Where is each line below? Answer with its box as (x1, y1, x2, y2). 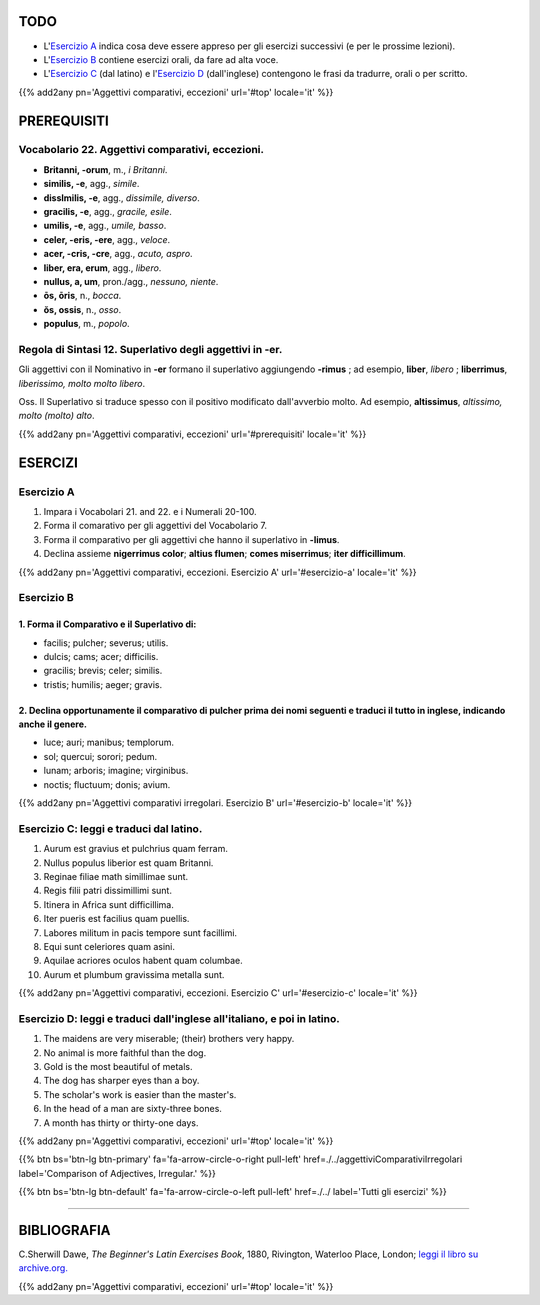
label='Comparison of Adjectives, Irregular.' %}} (18, 1167, 217, 1179)
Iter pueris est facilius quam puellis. (43, 913, 190, 925)
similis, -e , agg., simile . (43, 178, 140, 190)
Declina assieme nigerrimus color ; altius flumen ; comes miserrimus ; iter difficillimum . (43, 548, 407, 560)
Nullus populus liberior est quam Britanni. (43, 856, 214, 869)
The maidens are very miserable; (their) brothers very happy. (43, 1033, 295, 1045)
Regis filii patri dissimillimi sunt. (43, 885, 172, 897)
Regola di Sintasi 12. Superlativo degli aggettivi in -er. (18, 342, 283, 356)
